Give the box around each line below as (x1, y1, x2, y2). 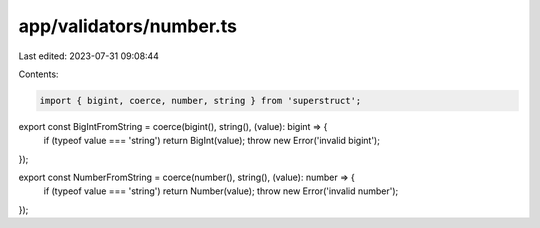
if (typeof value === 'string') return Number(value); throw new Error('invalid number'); (43, 185, 399, 197)
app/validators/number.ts (18, 15, 237, 37)
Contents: (18, 68, 59, 80)
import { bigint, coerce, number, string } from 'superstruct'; (39, 95, 362, 106)
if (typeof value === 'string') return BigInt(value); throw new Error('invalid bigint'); (43, 135, 380, 147)
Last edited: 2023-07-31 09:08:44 (18, 50, 160, 62)
